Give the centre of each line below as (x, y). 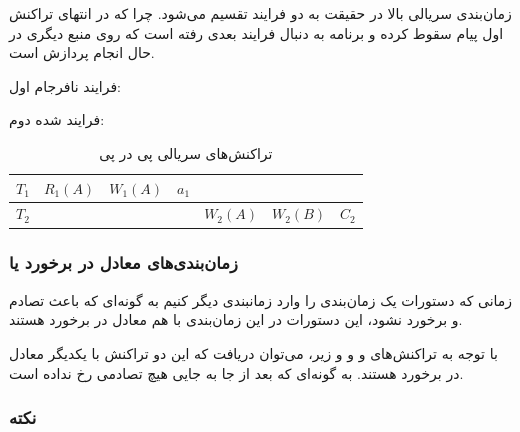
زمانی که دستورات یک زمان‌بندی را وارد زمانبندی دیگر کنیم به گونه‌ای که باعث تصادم (261, 299)
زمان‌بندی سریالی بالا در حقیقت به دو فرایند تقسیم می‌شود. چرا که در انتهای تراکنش (260, 13)
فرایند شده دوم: (57, 119)
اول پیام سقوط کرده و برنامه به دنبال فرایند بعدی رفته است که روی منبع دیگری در (256, 32)
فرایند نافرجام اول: (65, 85)
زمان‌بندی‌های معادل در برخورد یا (123, 262)
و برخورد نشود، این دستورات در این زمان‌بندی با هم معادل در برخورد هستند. (236, 319)
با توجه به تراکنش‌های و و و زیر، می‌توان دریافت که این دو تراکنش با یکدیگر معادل (253, 352)
